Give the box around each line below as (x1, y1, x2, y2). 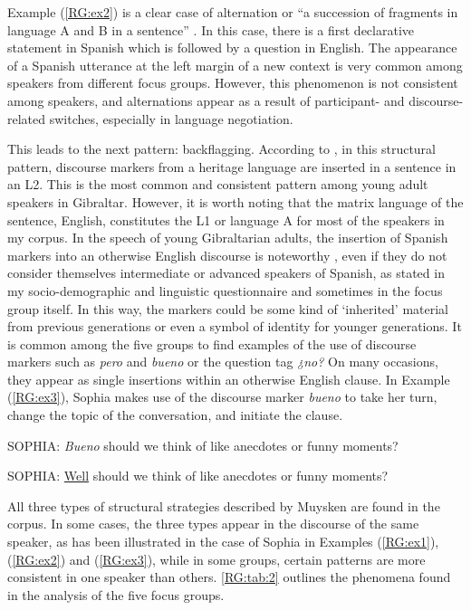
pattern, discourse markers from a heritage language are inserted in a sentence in (7, 157, 457, 176)
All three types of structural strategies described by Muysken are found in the (7, 496, 440, 515)
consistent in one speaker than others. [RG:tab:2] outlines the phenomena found (7, 567, 451, 586)
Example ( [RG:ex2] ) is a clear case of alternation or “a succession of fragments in (7, 3, 458, 21)
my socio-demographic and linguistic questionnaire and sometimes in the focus (7, 281, 443, 300)
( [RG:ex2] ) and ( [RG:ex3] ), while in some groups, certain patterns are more (7, 549, 426, 568)
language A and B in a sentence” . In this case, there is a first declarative (7, 20, 415, 39)
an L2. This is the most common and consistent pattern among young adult (7, 175, 428, 194)
